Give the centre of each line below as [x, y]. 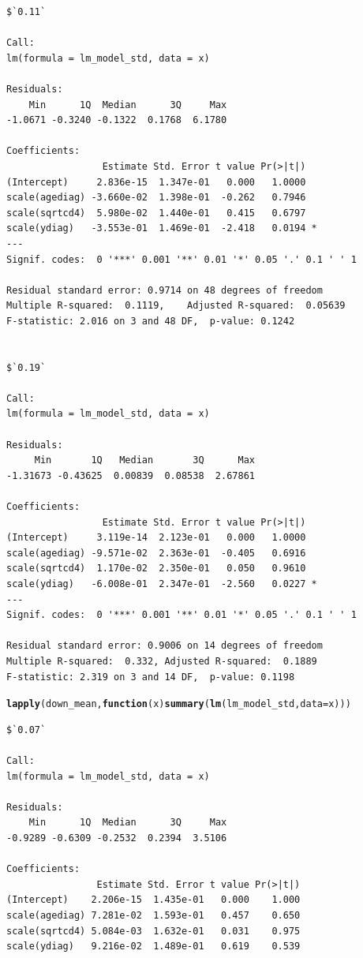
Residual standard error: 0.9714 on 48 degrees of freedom [165, 290]
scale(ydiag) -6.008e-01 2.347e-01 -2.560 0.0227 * [162, 584]
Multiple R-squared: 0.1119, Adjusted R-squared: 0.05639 [176, 306]
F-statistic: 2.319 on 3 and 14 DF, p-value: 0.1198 [151, 677]
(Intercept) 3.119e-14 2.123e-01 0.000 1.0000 [156, 538]
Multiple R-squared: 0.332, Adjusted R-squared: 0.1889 [162, 661]
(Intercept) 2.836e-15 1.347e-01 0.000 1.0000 [156, 182]
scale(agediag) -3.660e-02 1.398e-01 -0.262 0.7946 [156, 198]
